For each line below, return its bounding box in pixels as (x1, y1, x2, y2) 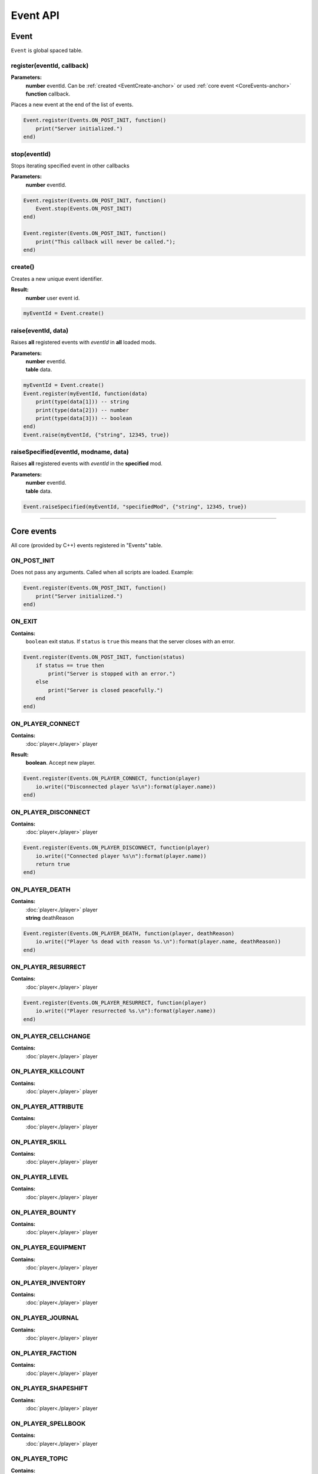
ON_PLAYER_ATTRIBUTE (11, 1103, 84, 1111)
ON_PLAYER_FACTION (11, 1349, 77, 1357)
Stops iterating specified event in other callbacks (11, 162, 130, 169)
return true (35, 861, 71, 868)
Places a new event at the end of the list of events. (11, 101, 134, 108)
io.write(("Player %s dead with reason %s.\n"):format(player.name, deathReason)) (35, 938, 281, 945)
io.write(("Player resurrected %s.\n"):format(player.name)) (35, 1008, 216, 1014)
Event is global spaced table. (11, 47, 83, 54)
